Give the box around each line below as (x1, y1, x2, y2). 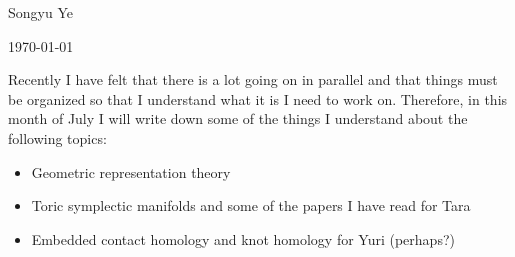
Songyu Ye (8, 2, 73, 22)
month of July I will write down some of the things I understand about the (8, 108, 468, 129)
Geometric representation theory (31, 161, 231, 182)
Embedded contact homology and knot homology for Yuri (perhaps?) (31, 228, 455, 249)
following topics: (8, 127, 107, 148)
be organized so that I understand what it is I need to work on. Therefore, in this (8, 88, 508, 109)
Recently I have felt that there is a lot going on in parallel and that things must (8, 69, 498, 90)
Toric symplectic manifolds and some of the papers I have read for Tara (31, 195, 471, 216)
